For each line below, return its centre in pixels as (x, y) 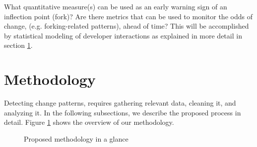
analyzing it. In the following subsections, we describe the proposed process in (123, 112)
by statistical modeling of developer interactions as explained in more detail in (123, 35)
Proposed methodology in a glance (76, 138)
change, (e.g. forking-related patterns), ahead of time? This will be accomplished (127, 26)
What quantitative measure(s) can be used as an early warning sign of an (116, 6)
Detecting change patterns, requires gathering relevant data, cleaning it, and (120, 103)
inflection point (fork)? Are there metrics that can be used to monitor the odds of (128, 16)
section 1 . (18, 45)
